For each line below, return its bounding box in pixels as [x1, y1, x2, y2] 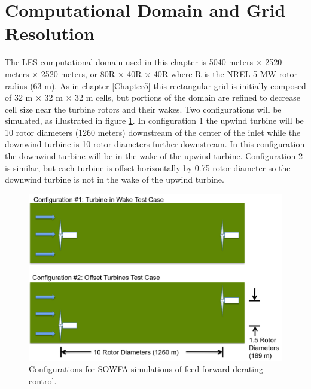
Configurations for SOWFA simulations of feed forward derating [29, 363, 263, 375]
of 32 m [5, 91, 33, 104]
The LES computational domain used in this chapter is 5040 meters [5, 56, 253, 68]
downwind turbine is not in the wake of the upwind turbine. [5, 173, 224, 186]
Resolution [5, 21, 94, 45]
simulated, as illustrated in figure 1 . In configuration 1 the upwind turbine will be [5, 114, 304, 127]
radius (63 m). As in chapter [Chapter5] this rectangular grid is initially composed [5, 79, 306, 92]
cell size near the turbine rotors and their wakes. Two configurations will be [5, 102, 282, 115]
